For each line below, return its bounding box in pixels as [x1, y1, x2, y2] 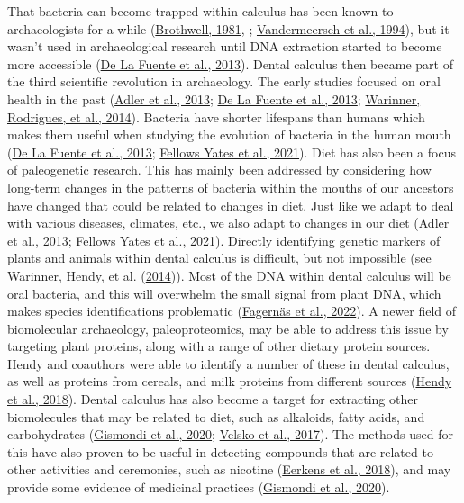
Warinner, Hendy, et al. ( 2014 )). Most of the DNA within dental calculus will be [7, 265, 451, 284]
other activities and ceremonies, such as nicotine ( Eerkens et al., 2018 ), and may [7, 460, 451, 479]
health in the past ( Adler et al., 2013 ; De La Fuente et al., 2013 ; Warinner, [7, 89, 421, 108]
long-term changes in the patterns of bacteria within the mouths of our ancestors [7, 177, 454, 196]
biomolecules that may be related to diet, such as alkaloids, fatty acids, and [7, 407, 425, 426]
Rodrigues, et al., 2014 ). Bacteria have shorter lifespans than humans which [7, 107, 425, 126]
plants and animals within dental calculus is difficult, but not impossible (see [7, 248, 432, 267]
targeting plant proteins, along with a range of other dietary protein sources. [7, 337, 431, 355]
